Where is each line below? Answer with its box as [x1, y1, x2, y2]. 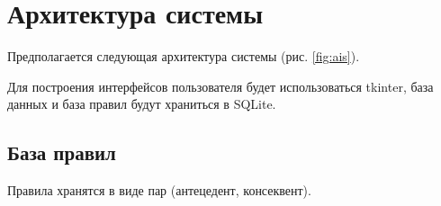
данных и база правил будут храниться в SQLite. [7, 94, 276, 113]
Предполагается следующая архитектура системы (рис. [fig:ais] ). [7, 47, 360, 66]
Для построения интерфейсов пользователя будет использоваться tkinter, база [7, 76, 434, 95]
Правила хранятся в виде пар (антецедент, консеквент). [7, 181, 311, 200]
